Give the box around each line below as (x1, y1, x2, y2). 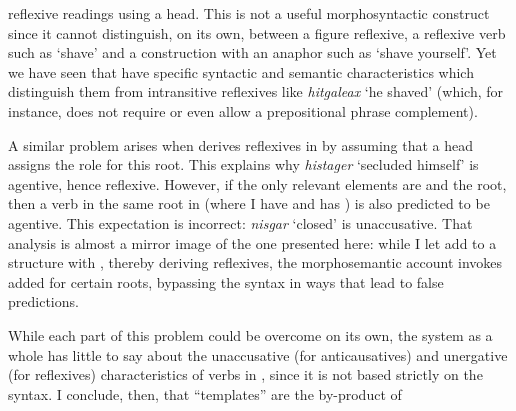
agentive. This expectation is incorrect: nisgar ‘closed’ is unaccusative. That (8, 212, 473, 233)
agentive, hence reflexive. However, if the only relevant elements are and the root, (8, 173, 507, 194)
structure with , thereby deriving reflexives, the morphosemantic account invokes (8, 252, 503, 273)
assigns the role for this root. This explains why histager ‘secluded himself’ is (8, 154, 479, 175)
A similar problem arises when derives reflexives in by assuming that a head (8, 134, 474, 155)
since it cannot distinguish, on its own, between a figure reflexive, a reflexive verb (8, 22, 506, 43)
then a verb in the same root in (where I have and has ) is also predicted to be (8, 193, 490, 214)
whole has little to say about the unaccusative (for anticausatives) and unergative (8, 344, 508, 365)
